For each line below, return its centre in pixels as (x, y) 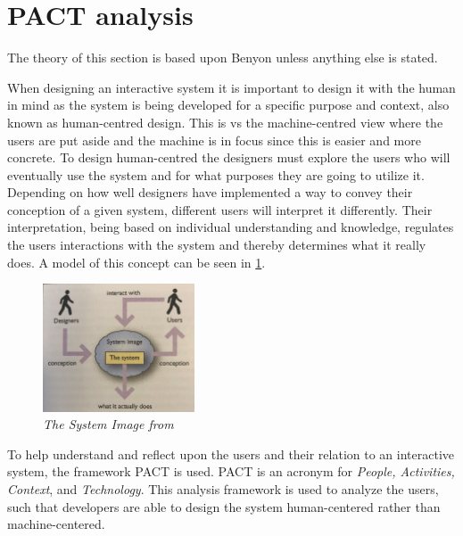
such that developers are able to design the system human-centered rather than (224, 506)
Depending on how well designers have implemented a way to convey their (210, 192)
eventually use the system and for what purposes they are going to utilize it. (216, 174)
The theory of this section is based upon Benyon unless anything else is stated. (223, 58)
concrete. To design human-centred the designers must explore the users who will (229, 157)
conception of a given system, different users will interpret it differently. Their (220, 209)
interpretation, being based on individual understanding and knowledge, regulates (231, 227)
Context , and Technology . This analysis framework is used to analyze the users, (223, 488)
